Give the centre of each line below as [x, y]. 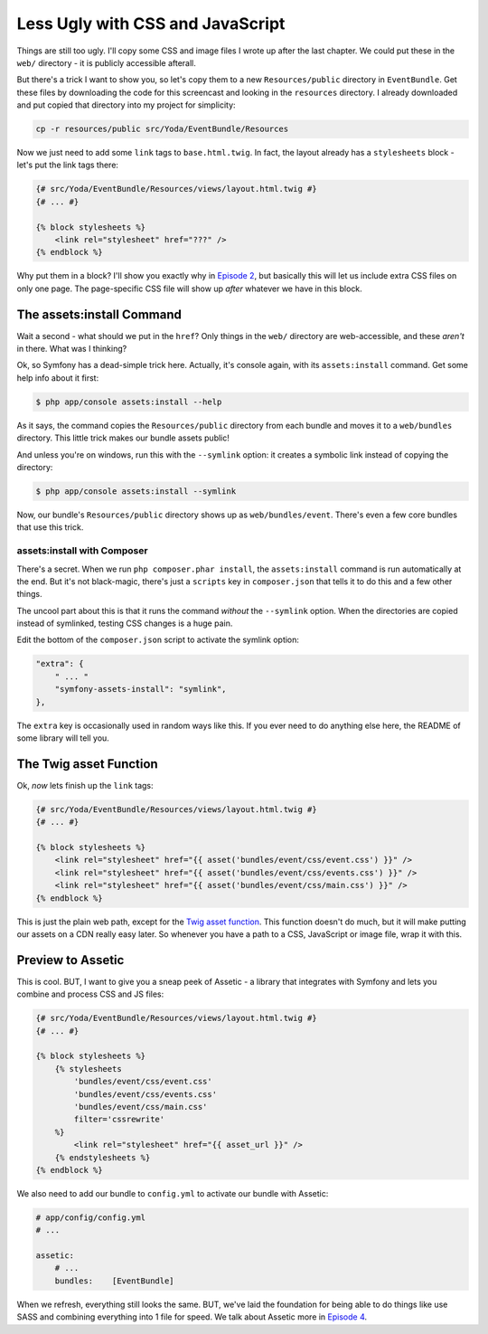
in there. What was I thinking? [72, 349]
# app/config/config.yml [91, 1217]
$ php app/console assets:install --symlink [136, 491]
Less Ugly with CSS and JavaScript [151, 24]
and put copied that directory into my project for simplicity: [126, 105]
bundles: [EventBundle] [115, 1281]
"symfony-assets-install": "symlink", [141, 689]
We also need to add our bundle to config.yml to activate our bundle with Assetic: [173, 1193]
